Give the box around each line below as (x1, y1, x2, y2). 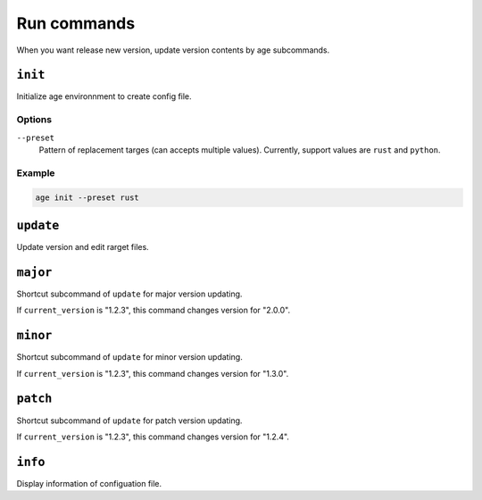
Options (16, 113, 53, 126)
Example (16, 166, 55, 179)
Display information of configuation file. (16, 478, 162, 488)
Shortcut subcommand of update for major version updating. (16, 288, 243, 299)
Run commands (16, 13, 136, 33)
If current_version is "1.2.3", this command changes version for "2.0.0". (16, 304, 290, 316)
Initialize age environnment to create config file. (16, 91, 192, 102)
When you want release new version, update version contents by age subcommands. (16, 45, 330, 55)
